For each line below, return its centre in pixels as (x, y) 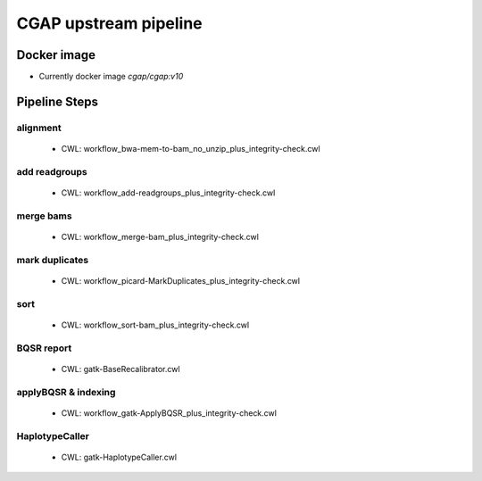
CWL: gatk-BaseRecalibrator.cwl (120, 369)
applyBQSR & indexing (66, 392)
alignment (39, 128)
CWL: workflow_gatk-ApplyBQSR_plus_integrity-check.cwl (169, 413)
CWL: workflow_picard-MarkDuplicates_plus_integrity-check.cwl (181, 280)
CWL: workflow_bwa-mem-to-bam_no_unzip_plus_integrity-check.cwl (191, 149)
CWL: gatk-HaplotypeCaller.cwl (119, 457)
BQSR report (44, 348)
